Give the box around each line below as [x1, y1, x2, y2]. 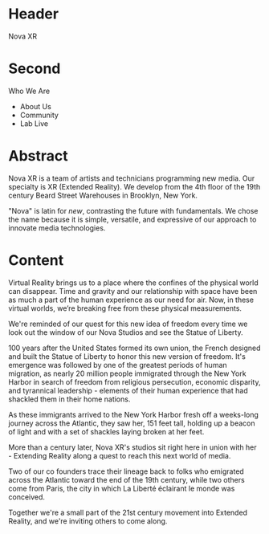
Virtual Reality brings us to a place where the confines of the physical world [8, 278, 259, 287]
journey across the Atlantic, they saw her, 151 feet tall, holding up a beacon [8, 418, 255, 428]
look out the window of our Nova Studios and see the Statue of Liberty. [8, 327, 243, 337]
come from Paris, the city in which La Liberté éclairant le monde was [8, 483, 235, 493]
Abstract [8, 147, 68, 165]
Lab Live [19, 118, 49, 128]
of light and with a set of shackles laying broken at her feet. [8, 426, 205, 436]
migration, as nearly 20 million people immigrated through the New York [8, 369, 247, 378]
